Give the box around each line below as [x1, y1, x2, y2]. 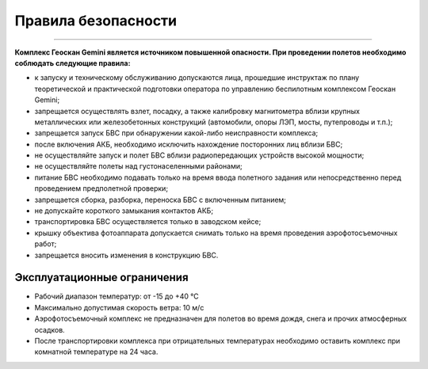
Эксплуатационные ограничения [14, 271, 189, 284]
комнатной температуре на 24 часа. [34, 347, 159, 356]
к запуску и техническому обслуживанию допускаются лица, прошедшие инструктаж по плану [34, 73, 360, 82]
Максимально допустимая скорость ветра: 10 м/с [34, 302, 204, 312]
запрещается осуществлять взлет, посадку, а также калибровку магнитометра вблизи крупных [34, 106, 361, 116]
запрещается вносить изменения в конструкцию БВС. [34, 250, 219, 260]
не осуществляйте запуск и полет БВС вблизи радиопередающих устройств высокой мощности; [34, 150, 365, 160]
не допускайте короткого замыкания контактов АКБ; [34, 206, 214, 215]
